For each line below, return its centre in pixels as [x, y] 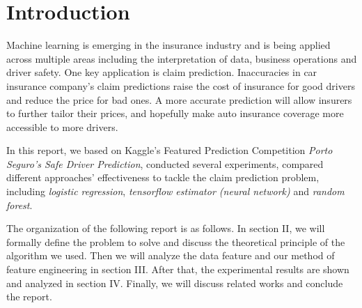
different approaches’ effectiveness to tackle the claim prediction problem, [163, 177]
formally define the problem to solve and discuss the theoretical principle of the [176, 241]
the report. [29, 297]
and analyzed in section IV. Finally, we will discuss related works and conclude [175, 283]
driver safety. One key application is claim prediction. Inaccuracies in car [162, 72]
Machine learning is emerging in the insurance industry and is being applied [168, 45]
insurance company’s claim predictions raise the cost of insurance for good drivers [181, 85]
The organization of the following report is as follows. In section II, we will [166, 228]
